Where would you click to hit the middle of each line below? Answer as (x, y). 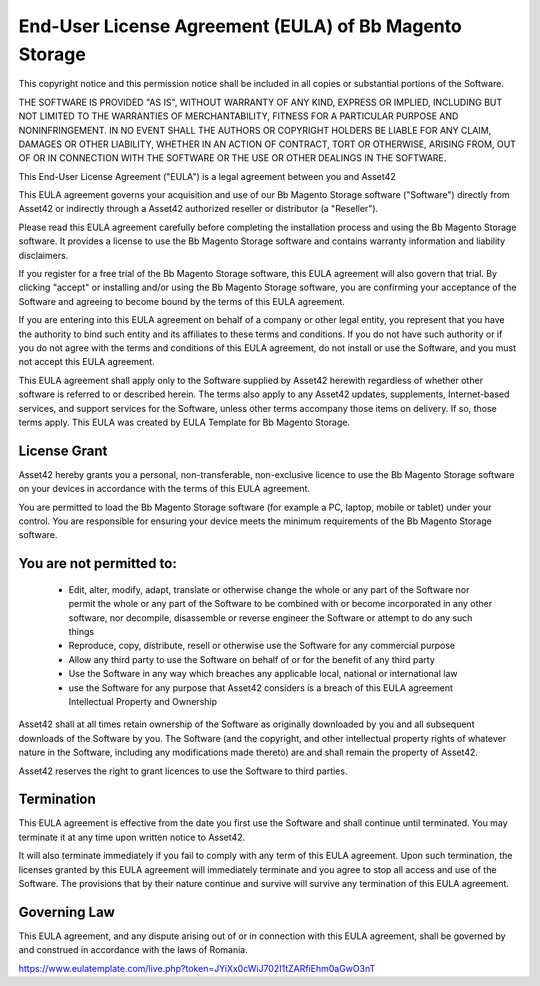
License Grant (63, 450)
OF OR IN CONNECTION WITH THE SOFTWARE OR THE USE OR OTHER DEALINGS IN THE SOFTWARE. (232, 158)
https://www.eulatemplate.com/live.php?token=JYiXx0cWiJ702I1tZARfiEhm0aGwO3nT (197, 968)
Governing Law (66, 911)
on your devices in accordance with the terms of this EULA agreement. (164, 489)
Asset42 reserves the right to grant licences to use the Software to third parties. (183, 771)
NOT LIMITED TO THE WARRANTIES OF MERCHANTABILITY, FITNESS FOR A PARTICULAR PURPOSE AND (238, 116)
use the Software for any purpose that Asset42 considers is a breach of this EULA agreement (261, 687)
